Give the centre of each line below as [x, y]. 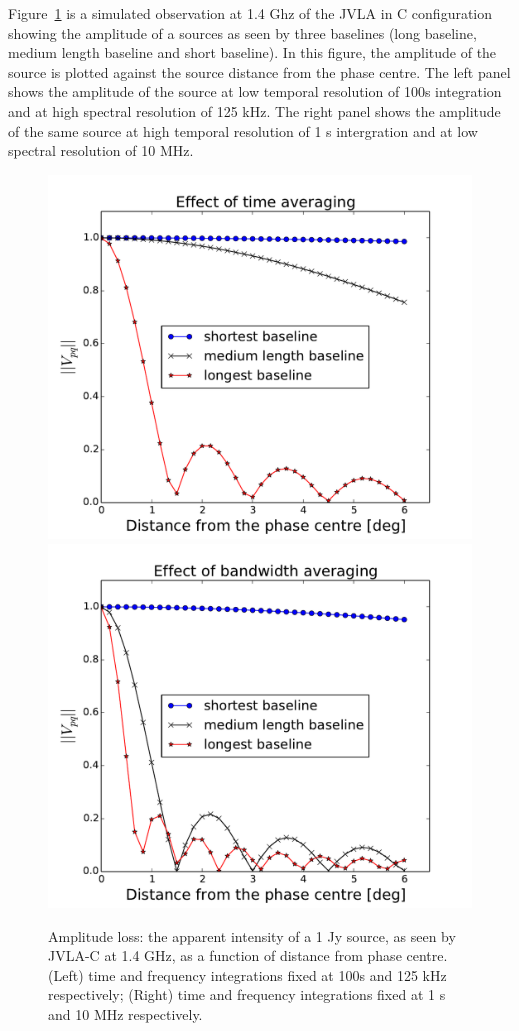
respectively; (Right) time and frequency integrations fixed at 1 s [247, 994]
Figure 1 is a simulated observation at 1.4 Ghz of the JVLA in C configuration [250, 13]
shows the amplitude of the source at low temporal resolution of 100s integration [255, 91]
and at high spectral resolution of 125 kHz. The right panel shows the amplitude [254, 110]
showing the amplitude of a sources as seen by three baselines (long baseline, [242, 32]
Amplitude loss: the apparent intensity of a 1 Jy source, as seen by [252, 935]
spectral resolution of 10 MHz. [101, 150]
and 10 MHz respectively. [125, 1014]
